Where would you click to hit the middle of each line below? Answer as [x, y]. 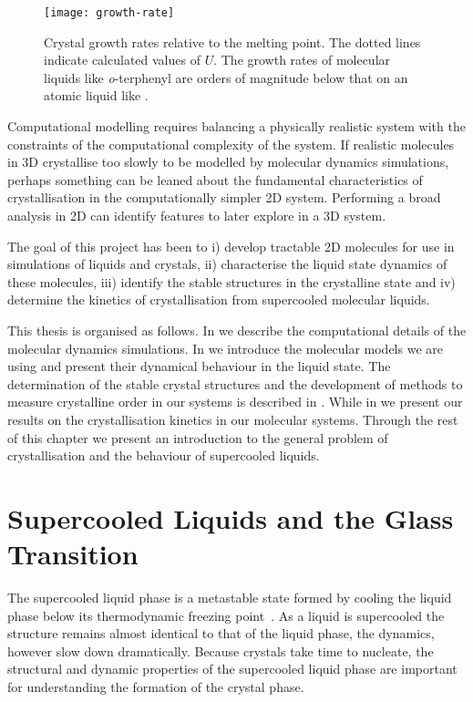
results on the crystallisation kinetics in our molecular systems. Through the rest [233, 419]
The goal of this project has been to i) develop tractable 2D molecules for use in [231, 246]
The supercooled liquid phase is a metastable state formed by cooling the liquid [230, 598]
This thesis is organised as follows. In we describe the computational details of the [237, 330]
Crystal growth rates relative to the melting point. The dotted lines [232, 41]
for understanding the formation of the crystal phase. [156, 687]
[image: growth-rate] [109, 13]
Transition [73, 554]
